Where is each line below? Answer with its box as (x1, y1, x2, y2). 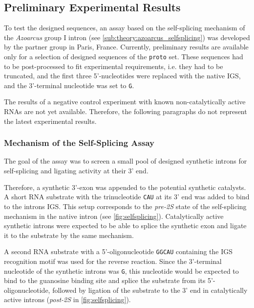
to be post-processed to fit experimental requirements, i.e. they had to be (4, 61, 223, 71)
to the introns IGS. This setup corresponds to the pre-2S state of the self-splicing (4, 201, 247, 211)
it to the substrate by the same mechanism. (4, 230, 134, 240)
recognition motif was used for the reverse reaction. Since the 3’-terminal (4, 256, 222, 266)
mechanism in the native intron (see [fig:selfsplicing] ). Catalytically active (4, 211, 224, 221)
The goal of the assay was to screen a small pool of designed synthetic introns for (4, 156, 247, 166)
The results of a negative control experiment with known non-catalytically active (4, 96, 246, 107)
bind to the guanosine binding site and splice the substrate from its (4, 275, 206, 285)
